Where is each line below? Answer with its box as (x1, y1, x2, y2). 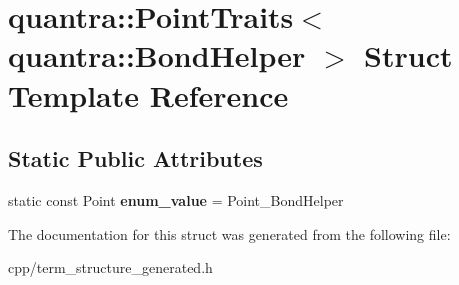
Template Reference (8, 74, 289, 115)
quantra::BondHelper (8, 35, 306, 76)
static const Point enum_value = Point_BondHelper (8, 189, 344, 210)
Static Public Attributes (8, 143, 263, 174)
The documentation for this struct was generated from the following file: (8, 223, 451, 244)
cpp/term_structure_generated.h (8, 257, 213, 278)
